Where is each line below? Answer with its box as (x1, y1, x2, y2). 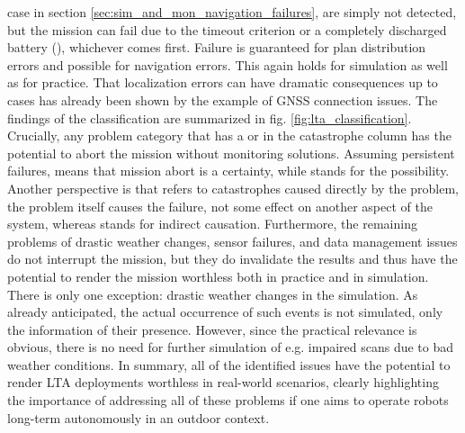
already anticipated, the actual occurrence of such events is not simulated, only (7, 302, 443, 321)
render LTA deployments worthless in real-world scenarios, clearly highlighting (7, 373, 439, 392)
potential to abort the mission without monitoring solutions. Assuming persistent (7, 143, 455, 162)
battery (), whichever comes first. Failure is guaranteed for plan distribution (7, 38, 426, 57)
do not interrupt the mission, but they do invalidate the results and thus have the (7, 249, 458, 268)
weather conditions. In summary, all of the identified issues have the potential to (7, 355, 451, 374)
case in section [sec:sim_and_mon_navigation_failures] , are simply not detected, (7, 3, 457, 21)
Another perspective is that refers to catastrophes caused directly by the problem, (7, 178, 459, 197)
